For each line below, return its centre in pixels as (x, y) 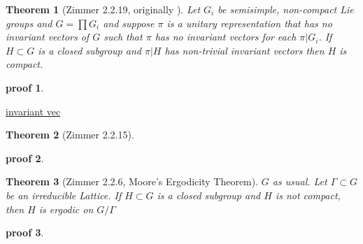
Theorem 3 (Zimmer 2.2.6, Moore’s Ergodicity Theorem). (132, 181)
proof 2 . (25, 158)
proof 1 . (25, 87)
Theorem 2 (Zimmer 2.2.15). (70, 135)
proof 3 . (25, 232)
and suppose (129, 23)
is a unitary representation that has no (249, 23)
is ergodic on (66, 209)
